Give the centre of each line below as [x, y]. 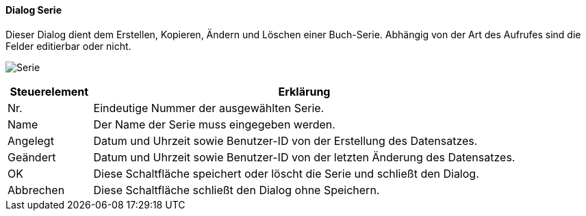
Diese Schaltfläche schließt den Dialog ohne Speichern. [237, 190]
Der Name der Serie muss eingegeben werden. [214, 124]
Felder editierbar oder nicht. [68, 46]
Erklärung [304, 91]
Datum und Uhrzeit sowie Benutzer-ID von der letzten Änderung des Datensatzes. [304, 157]
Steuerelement [49, 91]
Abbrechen [36, 190]
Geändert [32, 157]
